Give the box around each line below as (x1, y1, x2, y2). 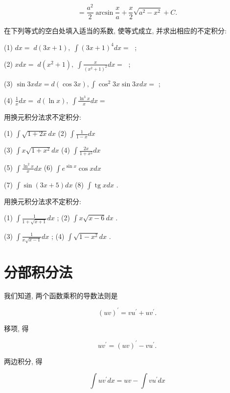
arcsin (95, 9, 114, 16)
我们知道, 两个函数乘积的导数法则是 (4, 290, 118, 300)
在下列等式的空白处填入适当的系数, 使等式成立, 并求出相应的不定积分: (4, 26, 227, 36)
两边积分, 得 (4, 356, 43, 366)
